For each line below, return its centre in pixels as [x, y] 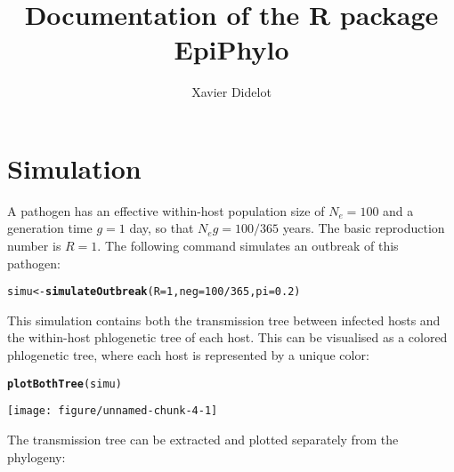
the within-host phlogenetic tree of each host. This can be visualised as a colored [227, 337]
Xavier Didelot [231, 92]
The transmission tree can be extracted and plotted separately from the [203, 439]
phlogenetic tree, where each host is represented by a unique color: [188, 355]
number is [34, 246]
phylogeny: [36, 456]
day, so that [162, 228]
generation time [50, 228]
